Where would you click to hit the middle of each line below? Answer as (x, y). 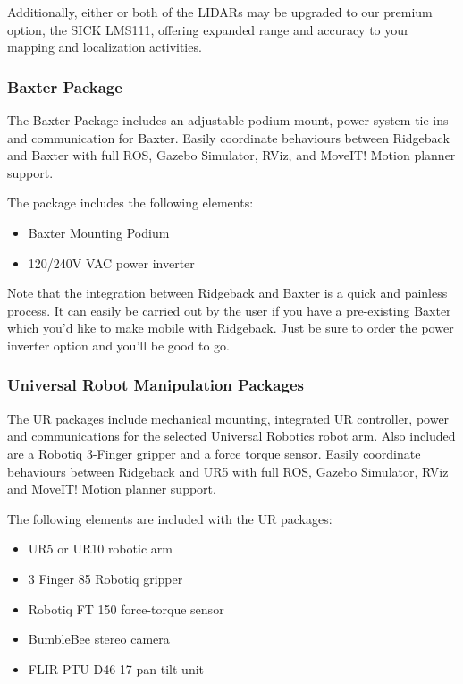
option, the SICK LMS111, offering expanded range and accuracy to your (208, 29)
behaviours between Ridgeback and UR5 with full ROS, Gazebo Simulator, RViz (228, 471)
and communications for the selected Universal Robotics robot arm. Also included (231, 436)
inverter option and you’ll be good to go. (119, 345)
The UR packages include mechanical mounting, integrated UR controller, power (228, 418)
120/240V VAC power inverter (111, 262)
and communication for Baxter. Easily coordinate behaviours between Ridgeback (228, 137)
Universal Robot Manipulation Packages (156, 385)
